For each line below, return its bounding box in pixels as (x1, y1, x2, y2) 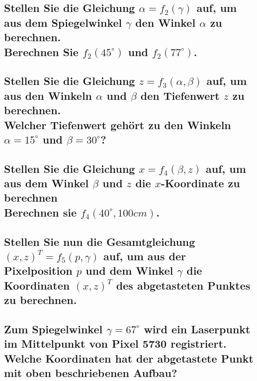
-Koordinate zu (161, 175, 240, 191)
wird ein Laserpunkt (144, 321, 251, 336)
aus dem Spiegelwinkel (4, 14, 122, 30)
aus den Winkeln (4, 87, 92, 103)
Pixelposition (4, 263, 73, 278)
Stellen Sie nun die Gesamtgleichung (4, 233, 195, 249)
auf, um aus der (103, 248, 186, 264)
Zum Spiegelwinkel (4, 321, 103, 336)
